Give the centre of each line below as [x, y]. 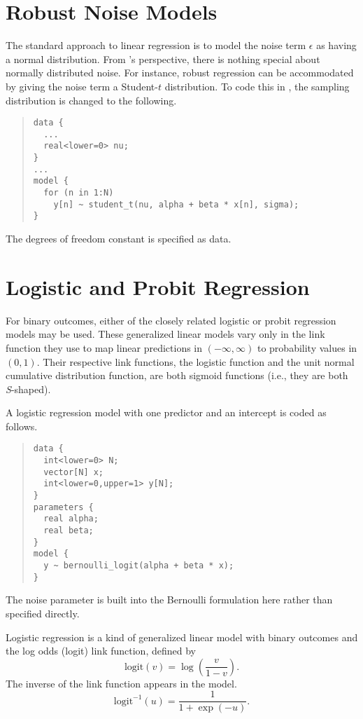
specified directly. [43, 613]
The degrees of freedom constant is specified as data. [119, 238]
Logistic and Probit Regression [158, 286]
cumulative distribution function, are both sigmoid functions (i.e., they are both [177, 375]
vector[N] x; [74, 472]
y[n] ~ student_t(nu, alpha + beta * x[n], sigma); [176, 204]
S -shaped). [28, 389]
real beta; [69, 531]
